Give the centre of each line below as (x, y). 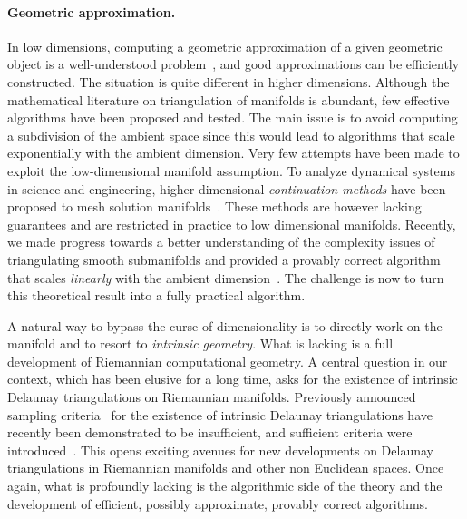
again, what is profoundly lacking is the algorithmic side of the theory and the (225, 486)
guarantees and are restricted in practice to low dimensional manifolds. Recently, (232, 224)
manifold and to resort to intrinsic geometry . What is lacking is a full (200, 343)
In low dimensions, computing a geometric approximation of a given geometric (225, 46)
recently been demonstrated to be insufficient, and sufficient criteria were (210, 432)
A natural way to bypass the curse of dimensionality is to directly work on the (225, 325)
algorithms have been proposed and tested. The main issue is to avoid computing (233, 118)
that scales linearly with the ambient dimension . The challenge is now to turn (226, 277)
